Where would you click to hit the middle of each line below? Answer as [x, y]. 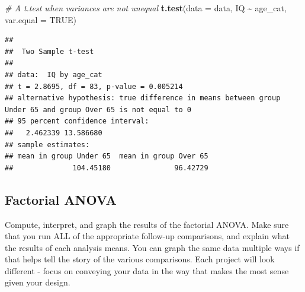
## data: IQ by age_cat [54, 74]
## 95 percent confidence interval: [77, 121]
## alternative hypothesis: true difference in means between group [143, 98]
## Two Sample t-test [49, 51]
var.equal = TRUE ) [41, 19]
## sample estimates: [47, 145]
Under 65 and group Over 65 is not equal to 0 [98, 109]
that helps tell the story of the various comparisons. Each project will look [140, 259]
